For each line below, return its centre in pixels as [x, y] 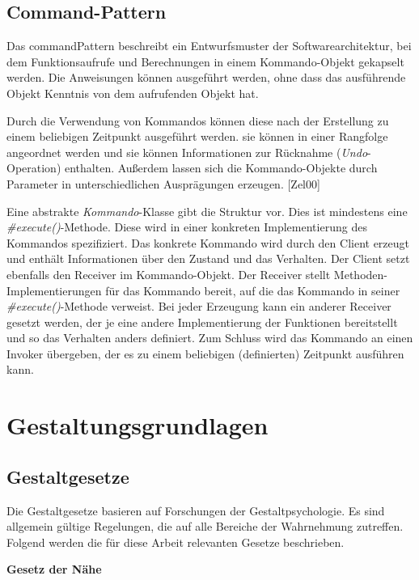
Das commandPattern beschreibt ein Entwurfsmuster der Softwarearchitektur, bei [209, 46]
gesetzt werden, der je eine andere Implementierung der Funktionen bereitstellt [202, 322]
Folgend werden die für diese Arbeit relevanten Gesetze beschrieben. [176, 542]
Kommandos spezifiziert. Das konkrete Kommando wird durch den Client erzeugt [208, 242]
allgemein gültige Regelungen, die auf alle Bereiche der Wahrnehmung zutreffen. [205, 526]
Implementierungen [54, 290]
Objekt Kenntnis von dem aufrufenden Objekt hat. [133, 93]
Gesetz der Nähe [54, 569]
